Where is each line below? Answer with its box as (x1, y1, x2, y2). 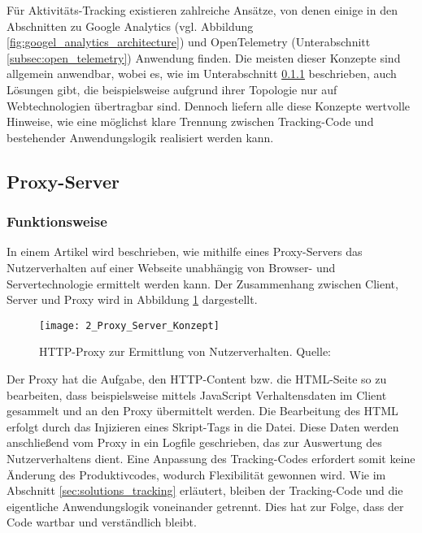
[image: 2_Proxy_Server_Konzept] (39, 319, 220, 331)
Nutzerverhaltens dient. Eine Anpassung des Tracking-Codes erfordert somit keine (7, 449, 415, 466)
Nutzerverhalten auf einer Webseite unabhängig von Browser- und (7, 258, 336, 275)
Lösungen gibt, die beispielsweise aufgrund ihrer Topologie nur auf (7, 80, 337, 97)
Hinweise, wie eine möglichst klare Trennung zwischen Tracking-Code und (7, 113, 374, 130)
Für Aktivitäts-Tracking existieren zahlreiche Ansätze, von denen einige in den (7, 2, 398, 18)
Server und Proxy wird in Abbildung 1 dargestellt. (7, 291, 258, 308)
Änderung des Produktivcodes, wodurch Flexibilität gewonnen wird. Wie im (7, 466, 386, 483)
